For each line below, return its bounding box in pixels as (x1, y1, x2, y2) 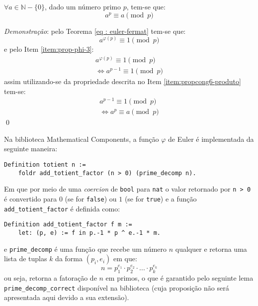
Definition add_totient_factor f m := (4, 221, 132, 228)
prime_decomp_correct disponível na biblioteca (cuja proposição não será (4, 282, 229, 293)
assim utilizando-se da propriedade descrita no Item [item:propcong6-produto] (4, 76, 241, 86)
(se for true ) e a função (124, 194, 197, 204)
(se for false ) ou (65, 194, 117, 204)
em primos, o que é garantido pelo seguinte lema (105, 272, 254, 283)
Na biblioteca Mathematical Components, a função (4, 133, 159, 144)
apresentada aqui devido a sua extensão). (4, 292, 129, 303)
